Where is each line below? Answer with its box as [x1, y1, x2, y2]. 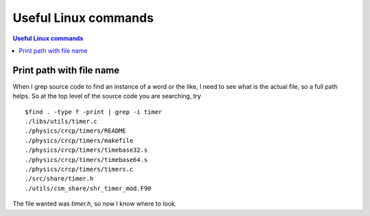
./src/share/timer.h [25, 175, 94, 183]
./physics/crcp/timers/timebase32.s [25, 146, 148, 154]
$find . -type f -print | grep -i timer [25, 108, 162, 116]
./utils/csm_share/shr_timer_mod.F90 [25, 185, 152, 192]
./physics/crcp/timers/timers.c [25, 165, 134, 173]
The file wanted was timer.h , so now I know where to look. [12, 200, 177, 208]
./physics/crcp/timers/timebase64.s [25, 156, 148, 163]
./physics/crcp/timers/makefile [25, 137, 134, 144]
